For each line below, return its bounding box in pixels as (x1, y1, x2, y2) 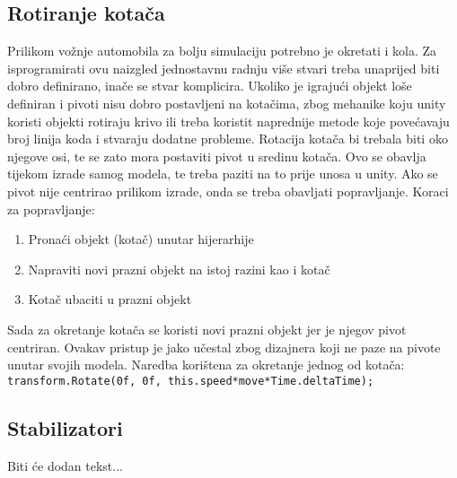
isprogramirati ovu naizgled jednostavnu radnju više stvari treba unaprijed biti (7, 58, 440, 77)
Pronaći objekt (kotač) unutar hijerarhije (28, 230, 254, 248)
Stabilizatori (7, 413, 123, 441)
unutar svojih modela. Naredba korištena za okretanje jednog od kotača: (7, 355, 405, 374)
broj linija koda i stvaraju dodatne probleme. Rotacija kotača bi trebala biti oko (7, 129, 448, 148)
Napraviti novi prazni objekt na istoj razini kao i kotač (28, 259, 330, 278)
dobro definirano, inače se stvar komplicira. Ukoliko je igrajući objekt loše (7, 76, 412, 95)
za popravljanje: (7, 199, 95, 218)
